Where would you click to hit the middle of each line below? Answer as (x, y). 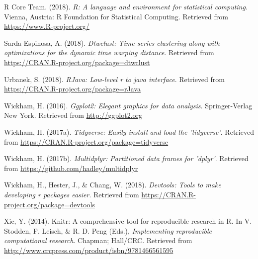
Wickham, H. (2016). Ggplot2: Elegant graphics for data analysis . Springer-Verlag (128, 105)
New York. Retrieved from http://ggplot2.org (73, 115)
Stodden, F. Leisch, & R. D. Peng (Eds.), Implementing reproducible (108, 230)
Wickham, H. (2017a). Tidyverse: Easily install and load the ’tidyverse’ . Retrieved (129, 131)
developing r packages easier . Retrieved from (72, 194)
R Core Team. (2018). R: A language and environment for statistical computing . (126, 6)
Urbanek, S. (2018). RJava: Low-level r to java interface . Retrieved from (114, 79)
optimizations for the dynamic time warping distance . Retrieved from (109, 52)
